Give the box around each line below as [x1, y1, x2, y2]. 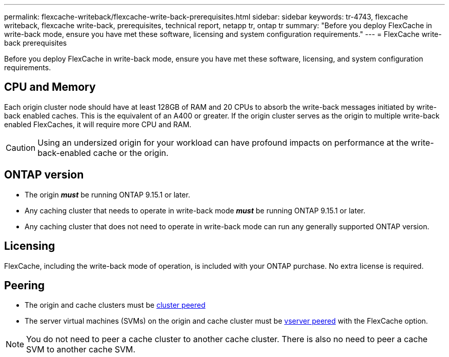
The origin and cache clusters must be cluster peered [25, 301, 206, 310]
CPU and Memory [4, 81, 96, 94]
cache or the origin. [93, 147, 169, 158]
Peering [4, 279, 45, 292]
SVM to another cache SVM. [26, 344, 136, 355]
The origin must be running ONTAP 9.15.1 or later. [25, 190, 190, 199]
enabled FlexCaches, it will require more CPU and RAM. [4, 120, 192, 129]
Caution [6, 142, 36, 153]
